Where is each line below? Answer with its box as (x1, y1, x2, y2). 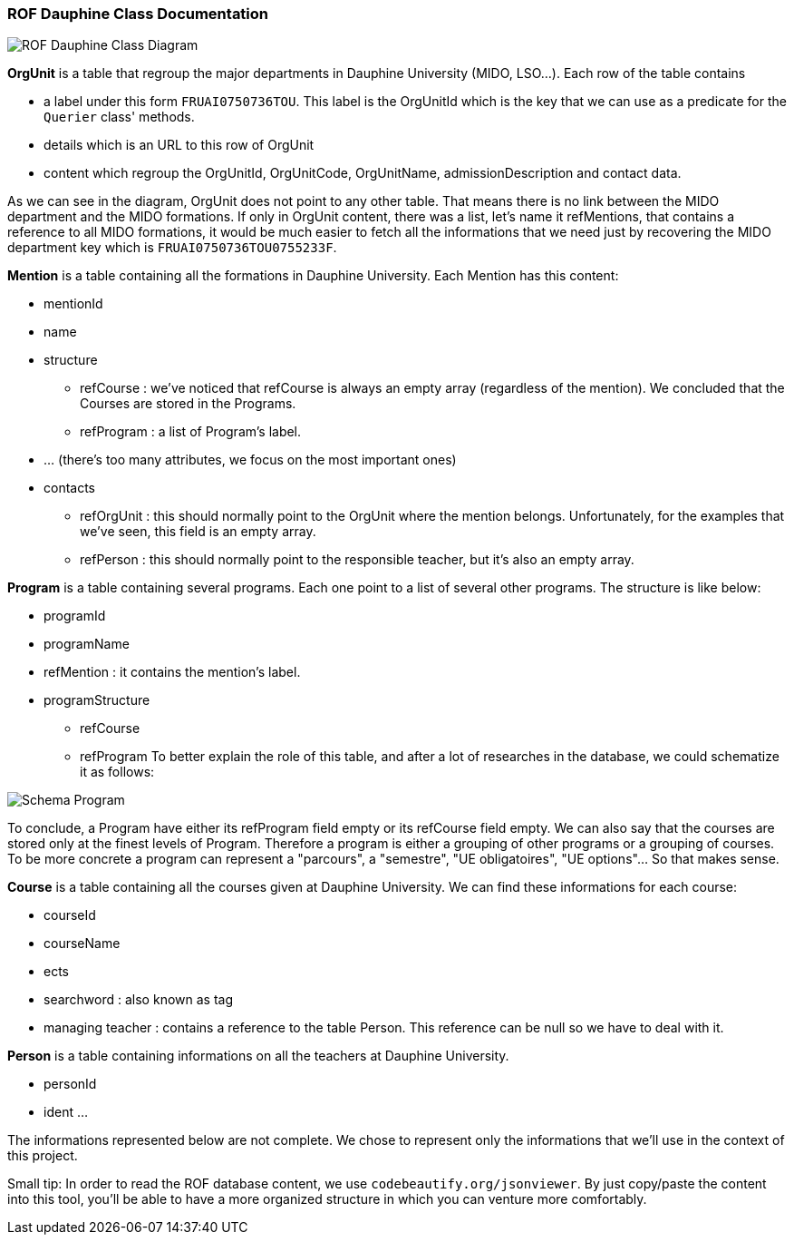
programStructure (44, 692, 150, 709)
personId (44, 1076, 97, 1092)
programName (44, 636, 130, 652)
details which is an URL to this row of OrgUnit (44, 137, 315, 153)
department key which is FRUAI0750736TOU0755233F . (7, 240, 337, 256)
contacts (44, 480, 96, 496)
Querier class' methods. (44, 109, 195, 125)
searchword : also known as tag (44, 992, 234, 1008)
